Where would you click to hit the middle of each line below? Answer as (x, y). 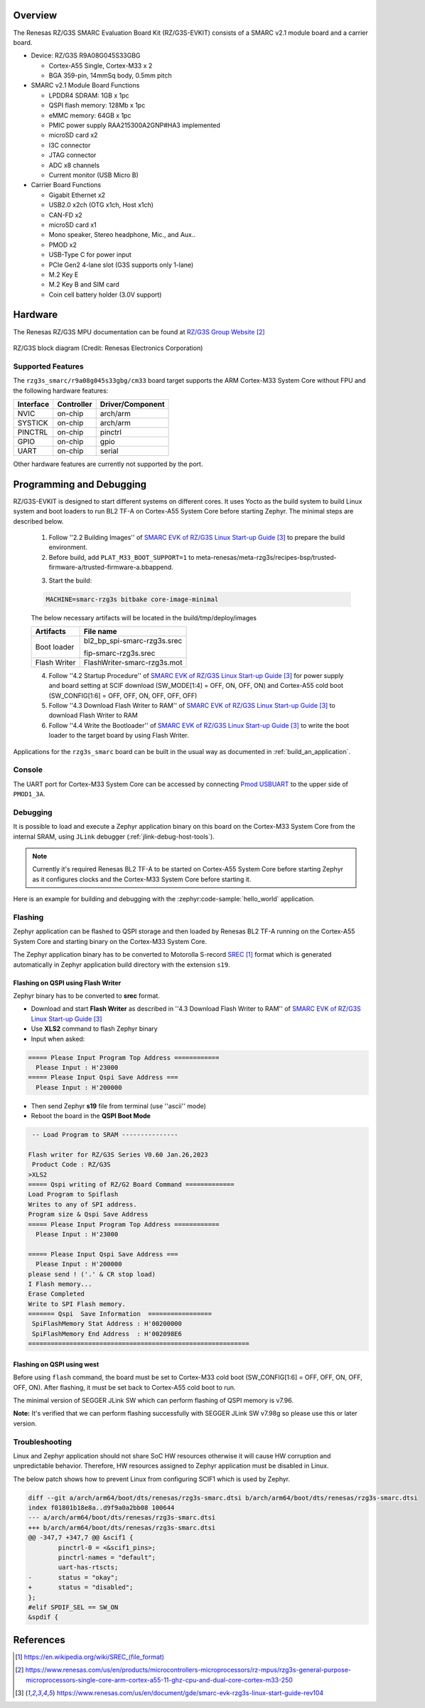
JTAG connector (72, 155)
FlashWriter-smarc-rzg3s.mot (133, 662)
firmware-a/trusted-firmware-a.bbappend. (111, 567)
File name (100, 631)
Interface (33, 404)
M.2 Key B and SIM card (84, 285)
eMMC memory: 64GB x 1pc (90, 115)
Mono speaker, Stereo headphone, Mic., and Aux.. (122, 235)
